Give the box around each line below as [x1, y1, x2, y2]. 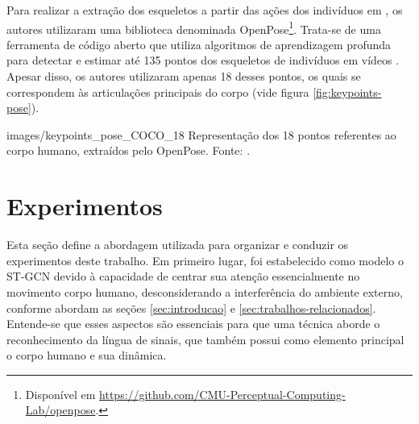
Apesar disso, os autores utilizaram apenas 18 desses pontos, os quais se [6, 68, 361, 85]
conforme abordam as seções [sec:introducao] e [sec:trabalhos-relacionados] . [6, 299, 376, 316]
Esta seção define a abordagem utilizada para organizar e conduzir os [6, 236, 349, 253]
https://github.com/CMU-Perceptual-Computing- [99, 385, 346, 402]
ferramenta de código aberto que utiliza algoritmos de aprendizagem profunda [6, 35, 392, 52]
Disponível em [25, 385, 96, 402]
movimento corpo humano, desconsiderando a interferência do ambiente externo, [6, 283, 403, 300]
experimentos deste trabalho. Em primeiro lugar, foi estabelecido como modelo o [6, 251, 404, 268]
